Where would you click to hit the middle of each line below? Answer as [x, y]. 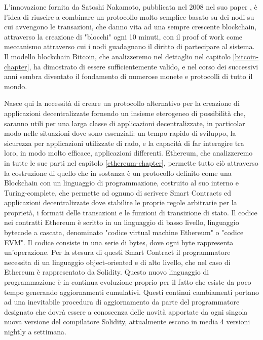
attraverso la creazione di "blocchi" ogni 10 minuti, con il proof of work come [123, 36]
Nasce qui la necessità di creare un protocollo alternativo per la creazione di [122, 103]
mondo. [16, 86]
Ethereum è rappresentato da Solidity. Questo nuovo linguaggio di [107, 272]
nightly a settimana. [35, 331]
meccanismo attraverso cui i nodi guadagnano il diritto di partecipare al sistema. [129, 46]
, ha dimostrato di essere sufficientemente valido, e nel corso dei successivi [144, 66]
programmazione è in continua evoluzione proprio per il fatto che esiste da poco [128, 282]
